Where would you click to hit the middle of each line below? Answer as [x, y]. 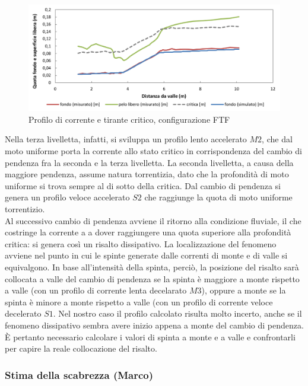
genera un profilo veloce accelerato [67, 197]
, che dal [277, 139]
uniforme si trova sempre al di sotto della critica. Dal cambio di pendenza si [143, 185]
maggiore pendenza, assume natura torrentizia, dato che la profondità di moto [147, 174]
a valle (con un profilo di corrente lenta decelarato [96, 290]
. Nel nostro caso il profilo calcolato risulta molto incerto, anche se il [177, 313]
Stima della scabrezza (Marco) [79, 374]
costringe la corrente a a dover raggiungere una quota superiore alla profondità [148, 232]
